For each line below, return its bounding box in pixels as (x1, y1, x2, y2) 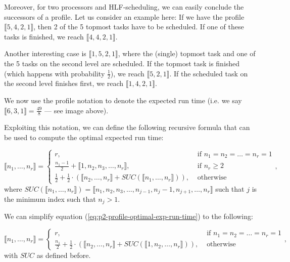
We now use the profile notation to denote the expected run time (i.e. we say (4, 95, 242, 105)
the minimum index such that (4, 193, 96, 204)
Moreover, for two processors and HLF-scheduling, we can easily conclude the (4, 2, 244, 12)
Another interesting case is (4, 48, 86, 59)
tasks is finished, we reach (4, 31, 84, 41)
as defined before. (36, 250, 91, 260)
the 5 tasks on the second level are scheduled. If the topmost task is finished (4, 58, 240, 68)
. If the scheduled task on (169, 68, 248, 78)
